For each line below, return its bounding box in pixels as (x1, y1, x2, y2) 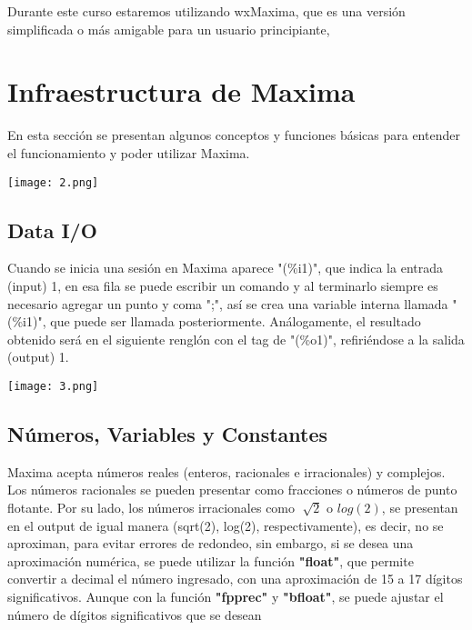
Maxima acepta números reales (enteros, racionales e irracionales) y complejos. (7, 462, 446, 481)
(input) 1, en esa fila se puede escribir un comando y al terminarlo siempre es (7, 275, 438, 295)
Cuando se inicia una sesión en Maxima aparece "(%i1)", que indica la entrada (7, 258, 443, 277)
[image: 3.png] (7, 379, 99, 393)
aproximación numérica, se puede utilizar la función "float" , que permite (7, 551, 414, 570)
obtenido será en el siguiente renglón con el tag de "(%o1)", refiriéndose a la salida (7, 329, 465, 348)
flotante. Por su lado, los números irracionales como (7, 497, 296, 516)
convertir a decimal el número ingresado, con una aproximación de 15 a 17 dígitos (7, 569, 463, 588)
